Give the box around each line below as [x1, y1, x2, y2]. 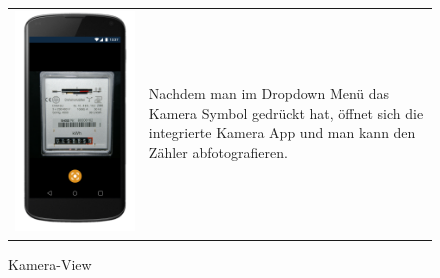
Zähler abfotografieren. [148, 142, 288, 162]
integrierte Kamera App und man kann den [148, 122, 416, 143]
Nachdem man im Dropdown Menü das [148, 83, 390, 104]
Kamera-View [8, 253, 92, 274]
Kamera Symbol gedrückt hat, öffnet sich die [148, 102, 424, 123]
